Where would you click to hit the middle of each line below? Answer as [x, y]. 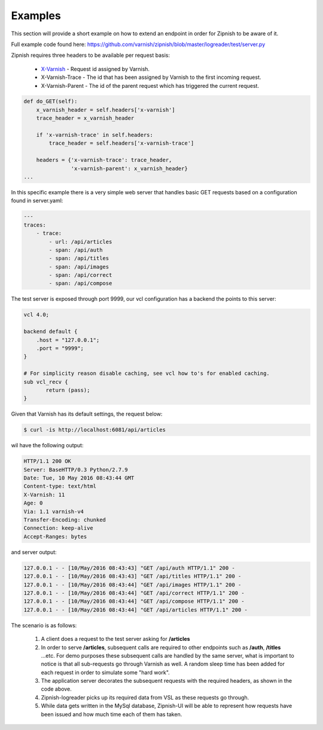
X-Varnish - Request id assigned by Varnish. [95, 69]
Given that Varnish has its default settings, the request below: [87, 414]
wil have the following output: [47, 445]
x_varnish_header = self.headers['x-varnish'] [106, 110]
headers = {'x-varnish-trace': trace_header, [104, 160]
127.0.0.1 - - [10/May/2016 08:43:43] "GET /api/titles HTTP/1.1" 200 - [132, 576]
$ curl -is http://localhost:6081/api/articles [95, 430]
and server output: [34, 552]
